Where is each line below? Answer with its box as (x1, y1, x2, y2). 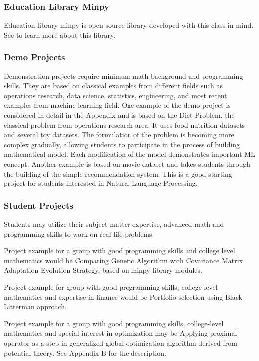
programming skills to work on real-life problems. (4, 228, 154, 239)
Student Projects (4, 199, 73, 211)
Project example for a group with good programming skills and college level (4, 245, 235, 256)
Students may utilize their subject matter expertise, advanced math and (4, 218, 224, 229)
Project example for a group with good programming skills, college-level (4, 318, 224, 328)
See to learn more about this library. (4, 29, 116, 40)
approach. (37, 301, 67, 312)
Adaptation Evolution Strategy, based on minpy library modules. (4, 265, 202, 275)
